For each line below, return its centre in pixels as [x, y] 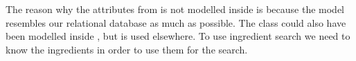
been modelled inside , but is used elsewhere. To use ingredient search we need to [178, 36]
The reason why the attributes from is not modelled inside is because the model [175, 9]
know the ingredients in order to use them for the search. [127, 49]
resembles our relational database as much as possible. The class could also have [176, 22]
